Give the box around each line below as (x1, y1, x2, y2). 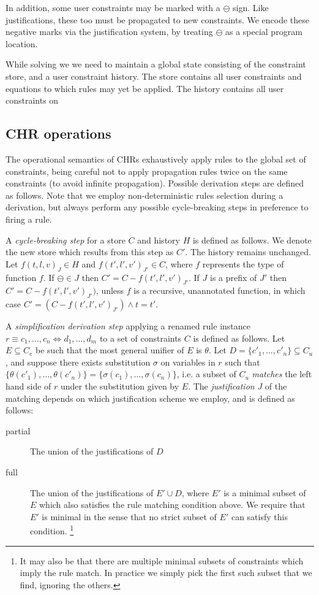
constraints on (6, 94, 59, 107)
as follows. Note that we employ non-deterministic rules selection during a (6, 188, 283, 201)
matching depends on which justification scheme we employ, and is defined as (6, 391, 295, 404)
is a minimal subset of (223, 486, 306, 499)
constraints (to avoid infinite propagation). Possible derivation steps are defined (6, 177, 304, 190)
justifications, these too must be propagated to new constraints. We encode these (6, 13, 310, 26)
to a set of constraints (99, 331, 182, 344)
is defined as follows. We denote (192, 233, 312, 246)
